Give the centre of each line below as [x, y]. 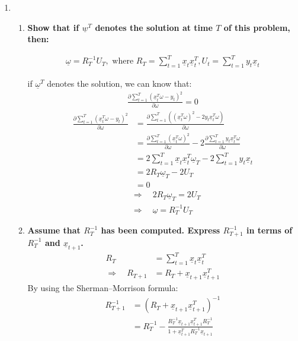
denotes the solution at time [154, 27]
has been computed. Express [161, 230]
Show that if [53, 27]
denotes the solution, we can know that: [119, 83]
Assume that [54, 230]
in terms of [270, 230]
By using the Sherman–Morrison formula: [103, 288]
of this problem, [257, 27]
